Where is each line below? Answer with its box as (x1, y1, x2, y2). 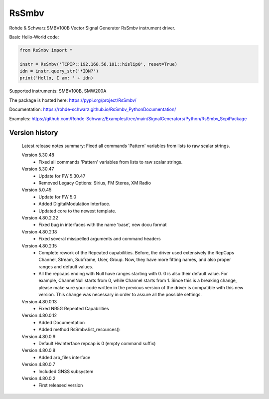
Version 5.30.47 (21, 166, 54, 172)
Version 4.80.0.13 (21, 298, 57, 304)
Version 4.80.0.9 (21, 333, 56, 339)
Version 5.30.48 (21, 152, 55, 158)
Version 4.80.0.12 (21, 312, 57, 319)
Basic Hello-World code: (9, 34, 59, 40)
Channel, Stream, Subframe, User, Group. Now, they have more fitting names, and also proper (38, 257, 231, 263)
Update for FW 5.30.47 (38, 173, 86, 179)
